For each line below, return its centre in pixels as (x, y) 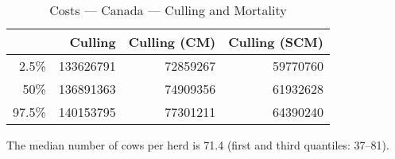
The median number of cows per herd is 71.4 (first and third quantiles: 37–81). (198, 145)
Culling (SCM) (276, 42)
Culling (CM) (172, 42)
